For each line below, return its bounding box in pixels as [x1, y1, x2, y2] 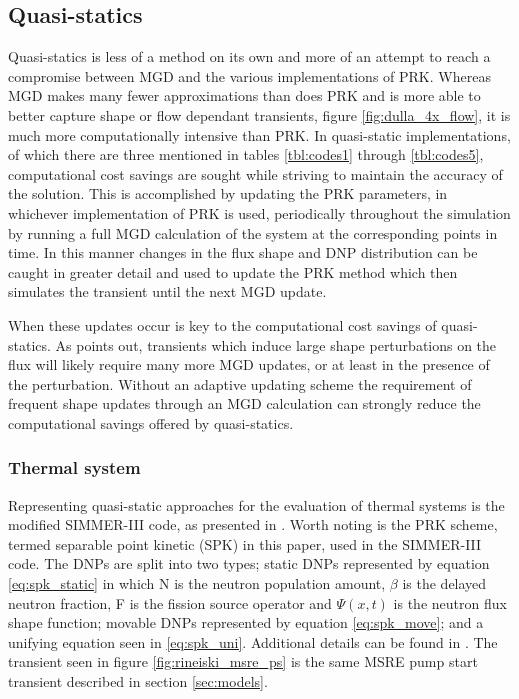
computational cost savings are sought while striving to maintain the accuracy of [8, 163, 503, 184]
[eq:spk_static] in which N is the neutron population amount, [8, 573, 386, 594]
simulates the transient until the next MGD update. [8, 281, 327, 302]
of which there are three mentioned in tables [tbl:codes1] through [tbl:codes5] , [8, 144, 484, 165]
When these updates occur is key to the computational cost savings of [8, 314, 437, 335]
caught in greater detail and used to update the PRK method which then [8, 261, 458, 282]
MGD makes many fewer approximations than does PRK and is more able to [8, 85, 481, 106]
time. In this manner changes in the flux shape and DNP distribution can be [8, 242, 478, 263]
